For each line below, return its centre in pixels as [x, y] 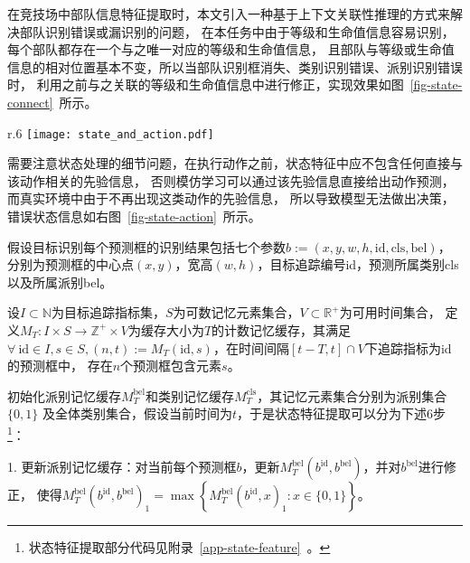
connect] [30, 102]
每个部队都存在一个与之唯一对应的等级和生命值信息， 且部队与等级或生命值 [231, 49]
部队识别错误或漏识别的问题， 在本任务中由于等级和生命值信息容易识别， [237, 31]
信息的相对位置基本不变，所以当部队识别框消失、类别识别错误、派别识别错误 [235, 66]
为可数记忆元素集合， [236, 312]
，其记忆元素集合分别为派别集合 [352, 395]
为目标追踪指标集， [108, 312]
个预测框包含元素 [171, 366]
